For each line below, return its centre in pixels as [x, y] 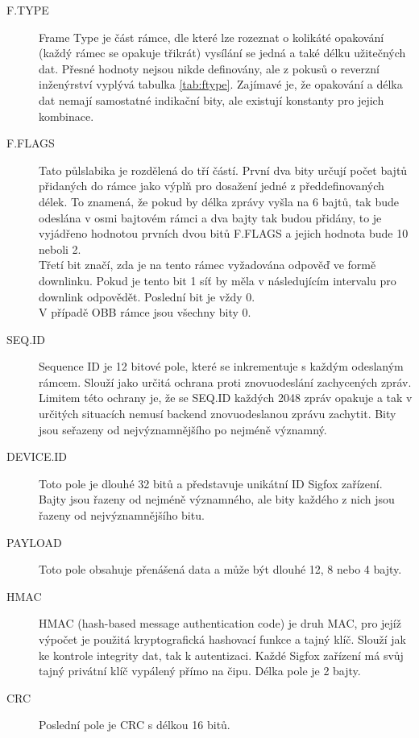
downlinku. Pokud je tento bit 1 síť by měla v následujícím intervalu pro [218, 280]
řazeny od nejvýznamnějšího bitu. [122, 515]
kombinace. [66, 116]
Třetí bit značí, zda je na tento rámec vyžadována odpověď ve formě [207, 265]
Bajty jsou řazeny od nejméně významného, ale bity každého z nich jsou [217, 499]
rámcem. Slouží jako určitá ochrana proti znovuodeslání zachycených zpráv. [225, 381]
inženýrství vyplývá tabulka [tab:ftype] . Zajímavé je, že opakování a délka [221, 84]
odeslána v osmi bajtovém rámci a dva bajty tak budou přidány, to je [210, 217]
